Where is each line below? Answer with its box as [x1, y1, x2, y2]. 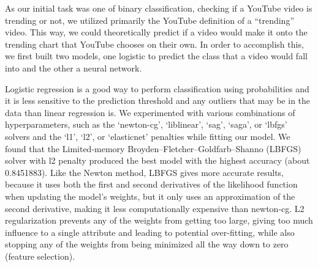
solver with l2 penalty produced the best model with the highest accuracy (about [5, 154, 310, 167]
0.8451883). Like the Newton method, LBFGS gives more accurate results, [5, 166, 284, 178]
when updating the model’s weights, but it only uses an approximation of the [5, 189, 295, 202]
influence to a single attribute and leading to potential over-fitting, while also [5, 225, 295, 238]
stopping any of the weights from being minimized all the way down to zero [5, 238, 289, 251]
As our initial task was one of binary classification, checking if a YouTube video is [5, 2, 312, 14]
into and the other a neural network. [5, 61, 142, 74]
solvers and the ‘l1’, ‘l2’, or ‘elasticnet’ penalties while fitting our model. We [5, 130, 290, 142]
